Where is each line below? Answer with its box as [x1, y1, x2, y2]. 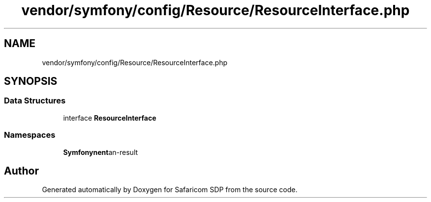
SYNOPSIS [4, 75, 58, 88]
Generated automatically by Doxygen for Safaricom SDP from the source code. [42, 185, 298, 194]
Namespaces [4, 130, 56, 140]
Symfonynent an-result [63, 148, 138, 156]
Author [4, 164, 39, 177]
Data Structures [4, 96, 66, 106]
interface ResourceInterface [63, 113, 156, 122]
